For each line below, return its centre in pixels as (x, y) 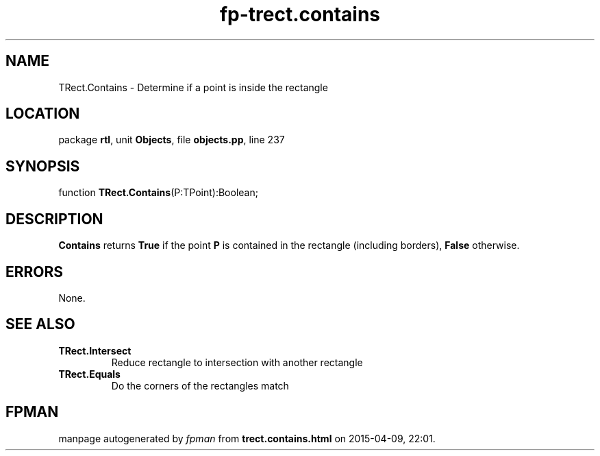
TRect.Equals (89, 374)
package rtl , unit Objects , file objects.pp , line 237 (172, 140)
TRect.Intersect (95, 350)
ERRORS (35, 272)
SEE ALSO (40, 324)
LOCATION (43, 114)
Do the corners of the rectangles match (200, 385)
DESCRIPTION (54, 219)
